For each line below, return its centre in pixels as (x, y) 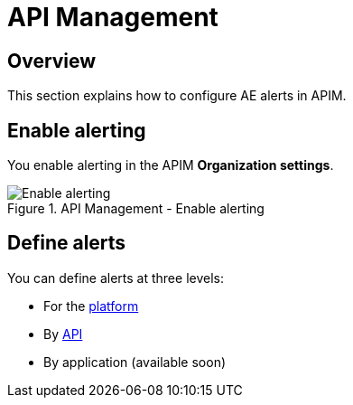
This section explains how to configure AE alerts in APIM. (177, 96)
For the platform (91, 306)
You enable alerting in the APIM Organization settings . (171, 165)
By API (63, 334)
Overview (52, 61)
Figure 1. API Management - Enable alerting (136, 209)
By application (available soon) (135, 362)
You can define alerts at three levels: (116, 278)
